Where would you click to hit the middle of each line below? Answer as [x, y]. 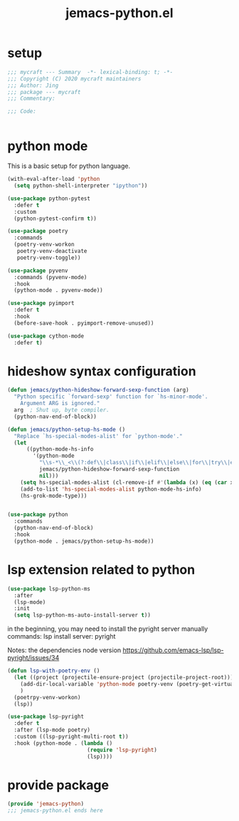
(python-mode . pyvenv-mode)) [58, 291]
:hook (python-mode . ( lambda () [63, 743]
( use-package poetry [38, 231]
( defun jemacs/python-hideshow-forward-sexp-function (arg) [99, 390]
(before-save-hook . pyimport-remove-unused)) [84, 323]
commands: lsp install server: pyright [62, 637]
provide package [58, 785]
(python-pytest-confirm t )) [55, 219]
